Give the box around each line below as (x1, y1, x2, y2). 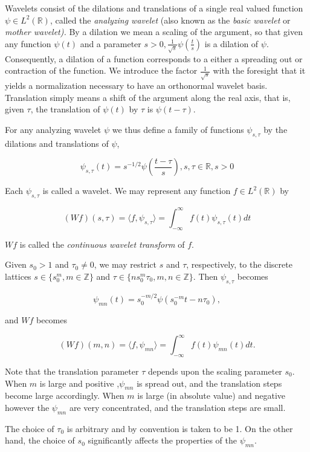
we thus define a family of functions (112, 123, 244, 136)
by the (263, 123, 288, 136)
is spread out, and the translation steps (137, 376, 282, 389)
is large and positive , (39, 376, 120, 389)
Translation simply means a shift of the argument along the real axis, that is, (5, 91, 291, 103)
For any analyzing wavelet (5, 123, 102, 136)
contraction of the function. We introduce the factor (5, 64, 198, 77)
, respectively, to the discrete (186, 258, 292, 271)
